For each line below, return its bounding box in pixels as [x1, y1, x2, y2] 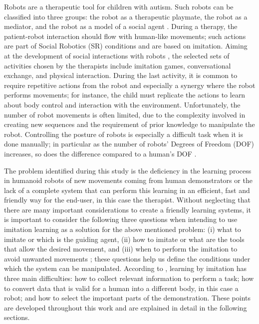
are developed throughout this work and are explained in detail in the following [4, 302, 247, 312]
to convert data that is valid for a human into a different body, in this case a [4, 282, 239, 293]
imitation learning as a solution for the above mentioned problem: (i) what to [4, 224, 241, 234]
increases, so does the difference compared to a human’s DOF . [4, 148, 197, 158]
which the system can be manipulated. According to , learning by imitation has [4, 263, 247, 273]
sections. [4, 312, 30, 322]
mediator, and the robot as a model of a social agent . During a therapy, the [4, 21, 238, 31]
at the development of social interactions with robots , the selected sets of [4, 50, 230, 60]
